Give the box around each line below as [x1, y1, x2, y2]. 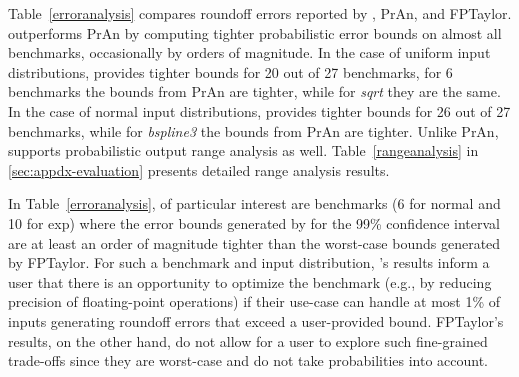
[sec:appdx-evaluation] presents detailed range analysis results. [8, 159, 390, 180]
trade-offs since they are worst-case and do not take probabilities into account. [8, 350, 489, 371]
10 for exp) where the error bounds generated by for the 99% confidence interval [8, 212, 500, 233]
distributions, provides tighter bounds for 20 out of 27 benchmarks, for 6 [8, 61, 453, 82]
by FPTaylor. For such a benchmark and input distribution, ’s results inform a [8, 252, 490, 273]
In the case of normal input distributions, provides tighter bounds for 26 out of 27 [8, 100, 511, 121]
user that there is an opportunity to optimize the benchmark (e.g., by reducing [8, 271, 492, 292]
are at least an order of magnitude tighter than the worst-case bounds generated [8, 232, 501, 253]
